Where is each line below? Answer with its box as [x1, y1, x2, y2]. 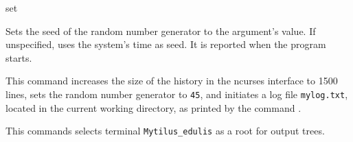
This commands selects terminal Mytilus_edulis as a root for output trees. [5, 123, 325, 138]
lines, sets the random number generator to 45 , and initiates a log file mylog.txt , [5, 86, 348, 101]
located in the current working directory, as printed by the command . [5, 100, 301, 115]
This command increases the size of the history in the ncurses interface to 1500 [5, 73, 338, 88]
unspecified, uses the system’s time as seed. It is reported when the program [5, 37, 326, 51]
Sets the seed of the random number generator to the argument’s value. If [5, 23, 316, 38]
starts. [5, 50, 32, 64]
